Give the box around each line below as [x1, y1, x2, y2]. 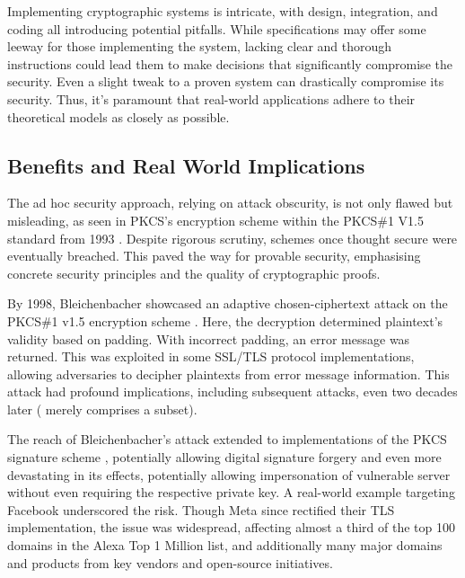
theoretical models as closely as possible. [7, 107, 230, 126]
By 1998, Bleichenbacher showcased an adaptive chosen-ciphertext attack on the [7, 294, 448, 313]
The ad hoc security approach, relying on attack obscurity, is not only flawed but [7, 193, 453, 212]
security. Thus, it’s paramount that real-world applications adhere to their [7, 89, 416, 108]
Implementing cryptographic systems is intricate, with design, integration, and [7, 2, 438, 20]
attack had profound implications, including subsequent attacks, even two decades [7, 382, 458, 401]
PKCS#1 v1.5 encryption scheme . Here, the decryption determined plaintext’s [7, 311, 443, 330]
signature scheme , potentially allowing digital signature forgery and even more [7, 448, 442, 467]
